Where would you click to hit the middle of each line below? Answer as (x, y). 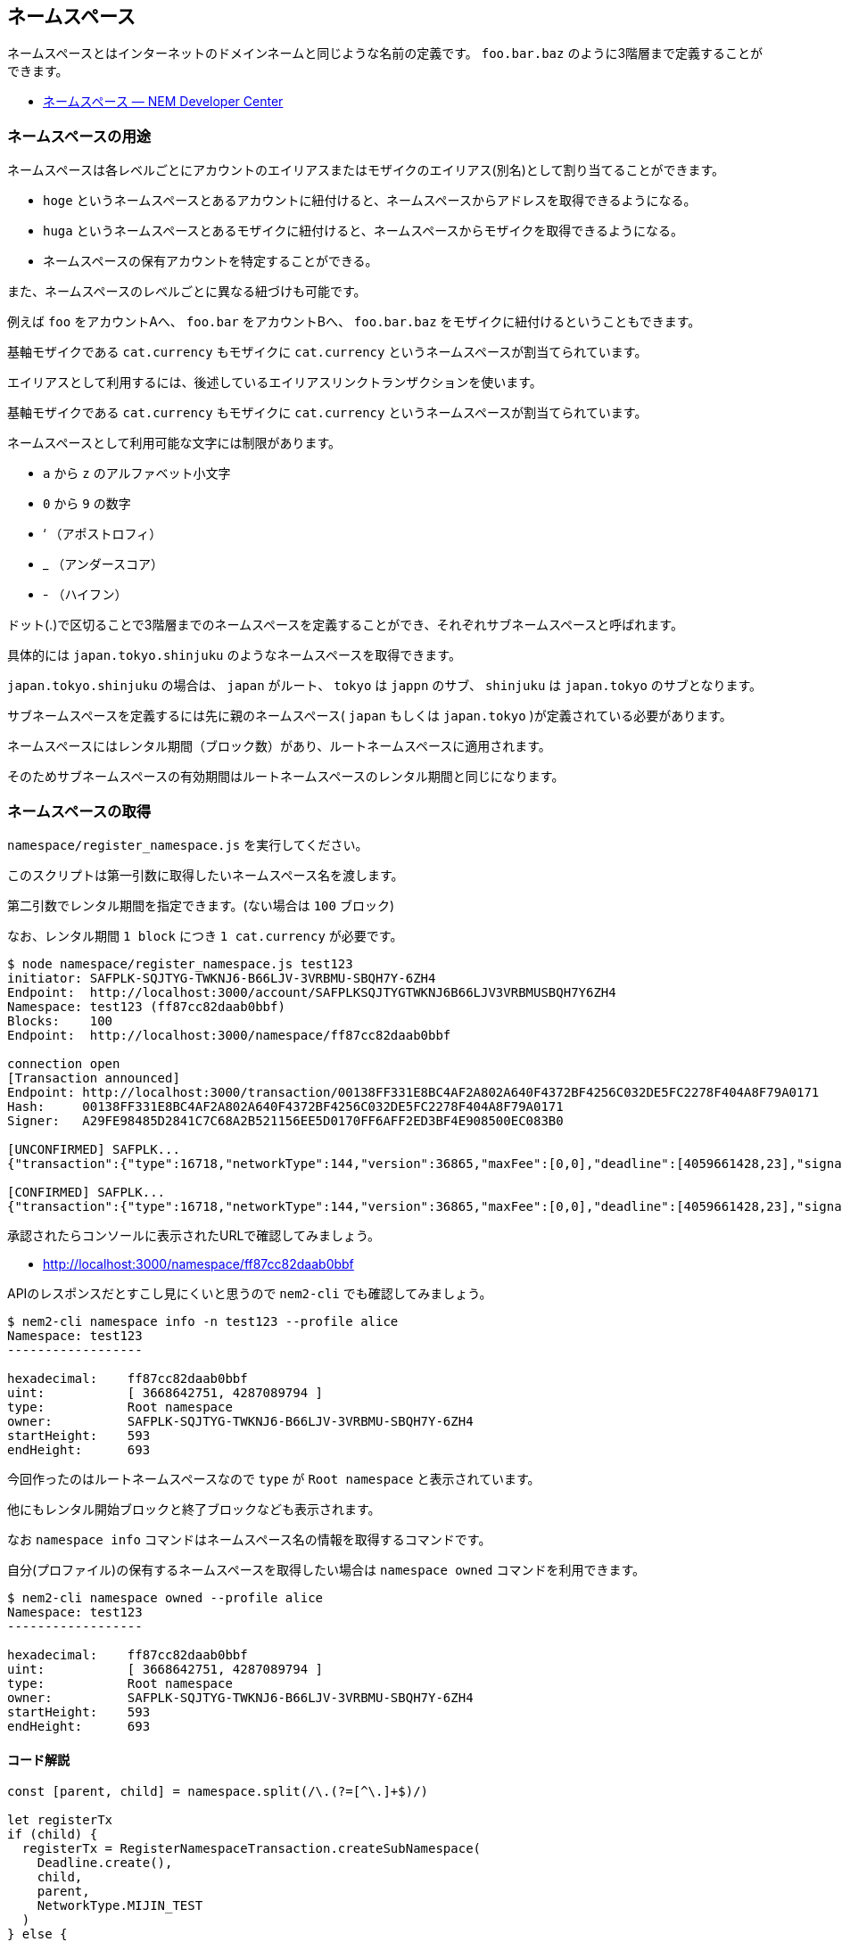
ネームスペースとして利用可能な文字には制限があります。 (174, 443)
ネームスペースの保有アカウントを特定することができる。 (210, 261)
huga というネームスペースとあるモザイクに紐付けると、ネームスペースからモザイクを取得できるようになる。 (363, 231)
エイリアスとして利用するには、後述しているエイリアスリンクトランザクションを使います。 (275, 383)
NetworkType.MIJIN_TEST (120, 1906)
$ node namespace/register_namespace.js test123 (180, 963)
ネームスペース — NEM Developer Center (163, 102)
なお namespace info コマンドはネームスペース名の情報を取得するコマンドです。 (249, 1539)
